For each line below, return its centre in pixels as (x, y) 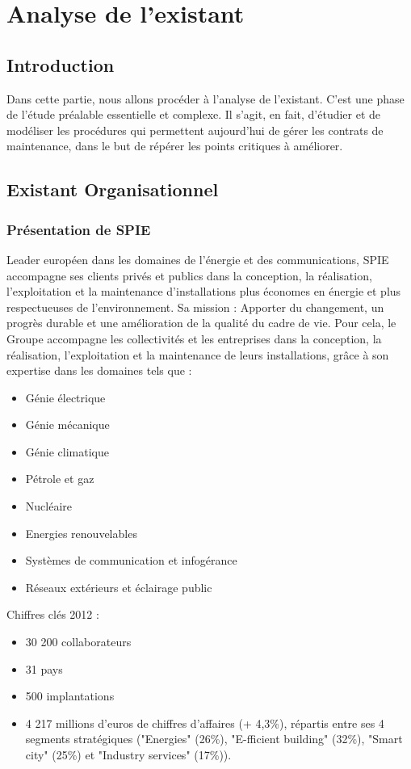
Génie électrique (65, 397)
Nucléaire (49, 506)
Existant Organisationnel (113, 189)
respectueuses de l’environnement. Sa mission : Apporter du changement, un (195, 307)
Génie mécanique (67, 424)
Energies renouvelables (81, 533)
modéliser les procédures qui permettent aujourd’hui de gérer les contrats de (195, 130)
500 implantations (70, 696)
